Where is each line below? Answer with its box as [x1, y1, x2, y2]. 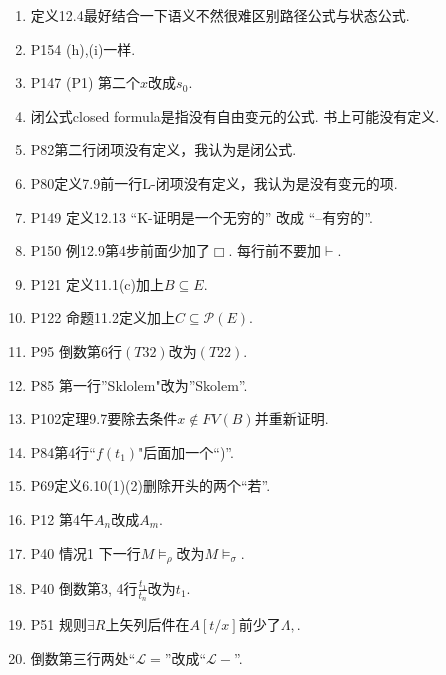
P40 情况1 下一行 [30, 542, 141, 563]
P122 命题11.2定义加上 [30, 307, 175, 328]
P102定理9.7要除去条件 [30, 408, 178, 429]
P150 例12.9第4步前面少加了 [30, 240, 210, 261]
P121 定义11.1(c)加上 [30, 273, 164, 294]
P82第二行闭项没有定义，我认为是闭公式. [30, 139, 297, 160]
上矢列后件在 [105, 614, 190, 635]
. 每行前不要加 [228, 240, 322, 261]
